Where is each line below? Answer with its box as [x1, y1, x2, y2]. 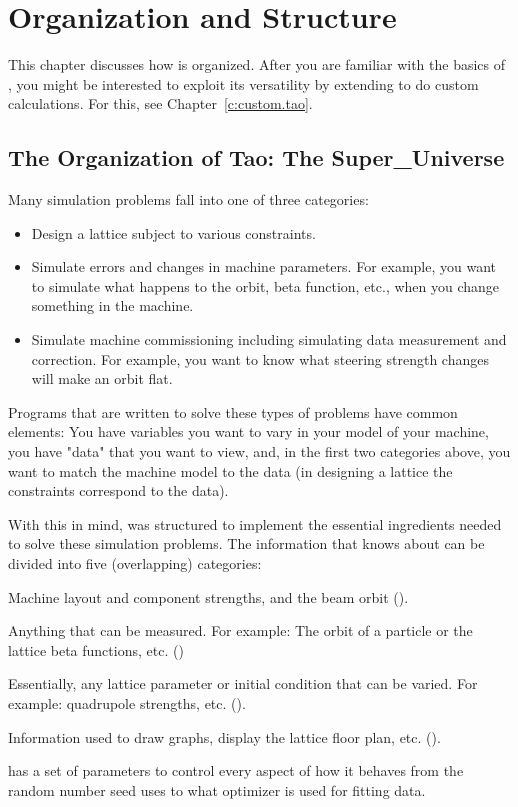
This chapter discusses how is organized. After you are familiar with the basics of [8, 54, 505, 75]
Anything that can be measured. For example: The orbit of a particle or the [8, 620, 473, 641]
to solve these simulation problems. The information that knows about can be [8, 533, 485, 554]
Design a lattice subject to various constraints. [31, 222, 316, 243]
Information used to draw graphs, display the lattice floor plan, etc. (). [8, 726, 441, 747]
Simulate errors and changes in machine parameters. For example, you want [31, 256, 496, 277]
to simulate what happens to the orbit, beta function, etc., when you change [31, 275, 500, 296]
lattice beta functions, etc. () [8, 639, 184, 660]
